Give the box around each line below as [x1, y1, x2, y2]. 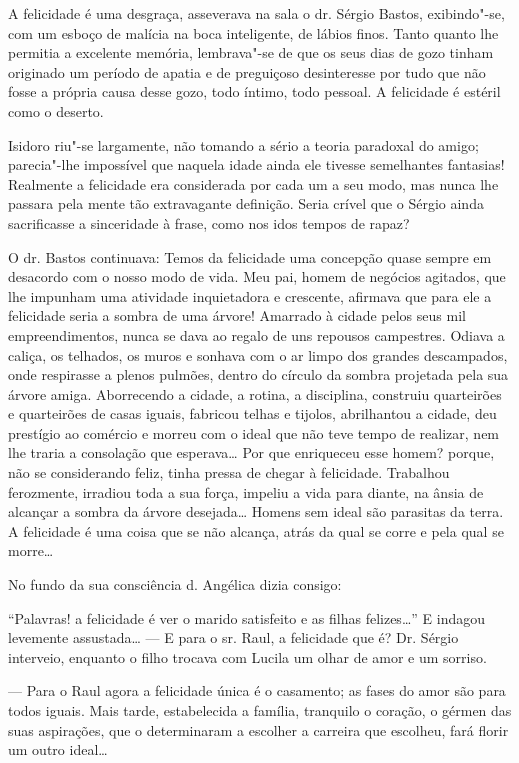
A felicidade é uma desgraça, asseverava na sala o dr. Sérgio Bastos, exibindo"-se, [8, 3, 505, 23]
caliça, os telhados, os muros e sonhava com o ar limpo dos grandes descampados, [8, 344, 508, 365]
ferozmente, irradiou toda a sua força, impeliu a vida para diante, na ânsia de [8, 481, 484, 502]
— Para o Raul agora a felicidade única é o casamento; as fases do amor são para [8, 680, 506, 701]
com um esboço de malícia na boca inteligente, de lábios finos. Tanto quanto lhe [8, 22, 499, 43]
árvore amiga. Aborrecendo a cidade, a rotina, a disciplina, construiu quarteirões [8, 383, 502, 404]
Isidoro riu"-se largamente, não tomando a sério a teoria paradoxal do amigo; [8, 134, 479, 155]
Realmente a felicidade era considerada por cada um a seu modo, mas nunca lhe [8, 173, 499, 194]
